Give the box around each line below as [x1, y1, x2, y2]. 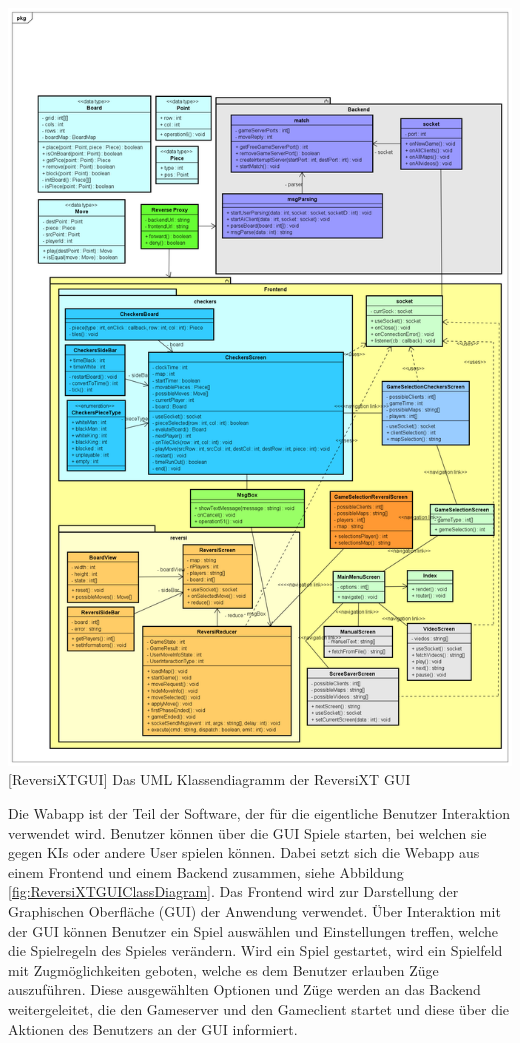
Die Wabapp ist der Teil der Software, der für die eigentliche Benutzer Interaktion [8, 803, 511, 824]
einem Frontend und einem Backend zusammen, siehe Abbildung [8, 861, 404, 882]
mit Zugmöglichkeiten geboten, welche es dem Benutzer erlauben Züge [8, 959, 439, 980]
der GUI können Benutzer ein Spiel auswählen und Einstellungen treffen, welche [8, 920, 498, 941]
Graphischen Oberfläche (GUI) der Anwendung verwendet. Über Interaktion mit [8, 901, 501, 921]
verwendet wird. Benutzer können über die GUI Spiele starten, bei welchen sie [8, 822, 487, 843]
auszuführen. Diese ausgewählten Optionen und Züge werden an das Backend [8, 979, 481, 1000]
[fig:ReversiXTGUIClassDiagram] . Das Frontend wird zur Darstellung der [8, 881, 459, 902]
